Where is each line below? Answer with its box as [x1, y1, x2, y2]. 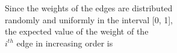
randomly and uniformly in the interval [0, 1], [5, 13, 173, 26]
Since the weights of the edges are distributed [5, 2, 173, 14]
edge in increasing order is [16, 36, 113, 49]
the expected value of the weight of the [5, 25, 149, 38]
